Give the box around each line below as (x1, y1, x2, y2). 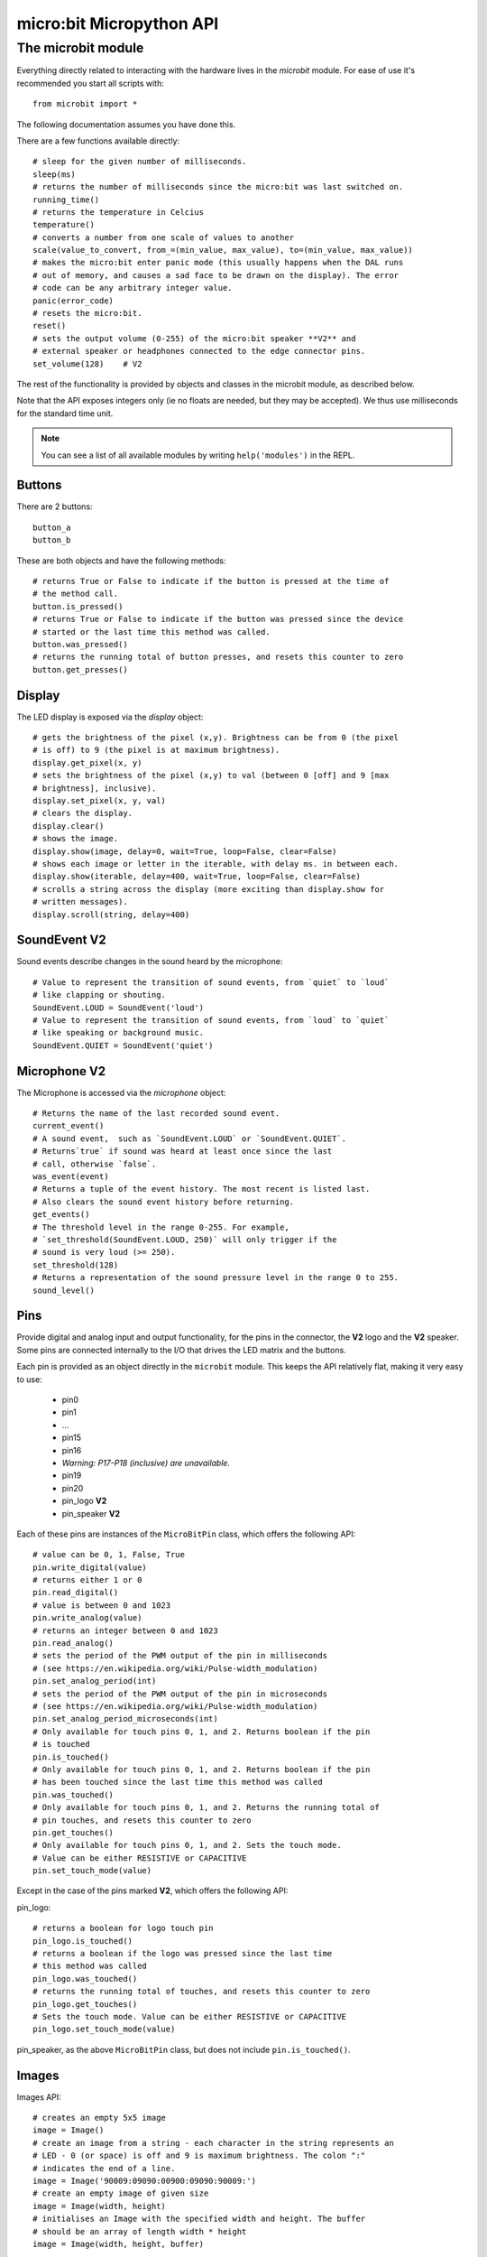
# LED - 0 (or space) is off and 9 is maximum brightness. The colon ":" (32, 2150, 366, 2161)
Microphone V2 (16, 1063, 106, 1079)
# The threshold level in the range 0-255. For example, (32, 1221, 290, 1232)
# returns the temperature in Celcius (32, 207, 205, 217)
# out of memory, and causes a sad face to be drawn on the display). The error (32, 270, 400, 280)
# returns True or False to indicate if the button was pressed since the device (32, 614, 404, 625)
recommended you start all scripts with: (16, 78, 164, 88)
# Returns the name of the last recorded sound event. (32, 1109, 280, 1119)
